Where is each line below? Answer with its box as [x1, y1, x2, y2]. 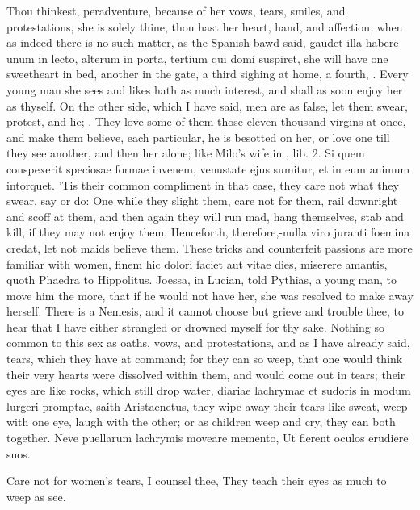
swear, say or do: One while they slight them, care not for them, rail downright [6, 192, 398, 209]
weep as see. [6, 487, 66, 504]
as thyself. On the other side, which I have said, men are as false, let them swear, [6, 97, 408, 114]
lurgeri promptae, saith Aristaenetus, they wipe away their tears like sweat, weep [6, 397, 408, 414]
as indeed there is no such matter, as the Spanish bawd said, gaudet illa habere [6, 34, 399, 51]
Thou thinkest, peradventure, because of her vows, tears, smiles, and [6, 2, 346, 19]
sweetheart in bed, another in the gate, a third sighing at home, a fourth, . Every [6, 65, 409, 82]
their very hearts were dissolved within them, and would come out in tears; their [6, 366, 405, 382]
